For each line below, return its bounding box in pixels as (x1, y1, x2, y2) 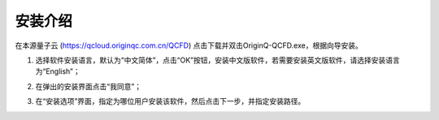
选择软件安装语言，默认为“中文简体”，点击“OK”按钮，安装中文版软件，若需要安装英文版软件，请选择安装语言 (35, 55, 400, 65)
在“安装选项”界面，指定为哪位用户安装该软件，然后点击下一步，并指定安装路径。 (35, 96, 306, 106)
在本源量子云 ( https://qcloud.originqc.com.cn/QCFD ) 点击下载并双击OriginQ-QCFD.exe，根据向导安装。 (15, 41, 363, 50)
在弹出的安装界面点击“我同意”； (35, 81, 142, 91)
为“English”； (35, 66, 80, 76)
